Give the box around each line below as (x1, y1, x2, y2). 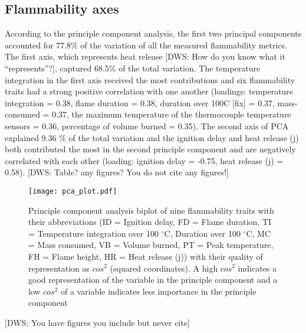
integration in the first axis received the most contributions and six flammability (5, 73, 295, 86)
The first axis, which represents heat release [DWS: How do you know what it (5, 50, 285, 63)
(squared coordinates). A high (110, 262, 218, 274)
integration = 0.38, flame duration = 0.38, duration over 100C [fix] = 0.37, (5, 96, 275, 109)
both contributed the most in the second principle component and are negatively (5, 143, 296, 155)
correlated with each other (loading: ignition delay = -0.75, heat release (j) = (5, 154, 284, 166)
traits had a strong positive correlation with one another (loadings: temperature (5, 85, 294, 97)
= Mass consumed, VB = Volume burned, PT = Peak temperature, (28, 239, 274, 251)
